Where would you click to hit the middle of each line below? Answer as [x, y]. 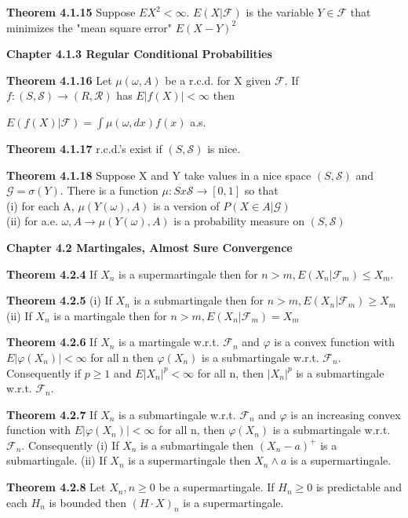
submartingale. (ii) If [56, 460]
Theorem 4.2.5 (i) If [59, 300]
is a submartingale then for [199, 300]
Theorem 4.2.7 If [52, 414]
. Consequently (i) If [70, 445]
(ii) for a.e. [32, 221]
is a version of [186, 205]
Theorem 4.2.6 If [52, 342]
